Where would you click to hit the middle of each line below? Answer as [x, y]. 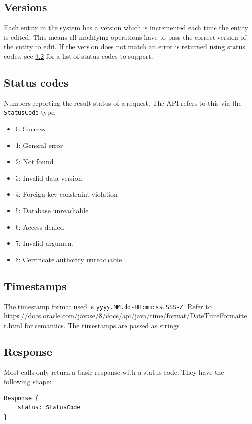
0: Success [30, 129]
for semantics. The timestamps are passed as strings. [103, 325]
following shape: [28, 381]
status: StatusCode [49, 408]
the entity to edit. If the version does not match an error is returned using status [125, 46]
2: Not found [34, 161]
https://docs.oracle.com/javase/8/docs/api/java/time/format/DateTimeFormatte [126, 316]
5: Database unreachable [52, 210]
